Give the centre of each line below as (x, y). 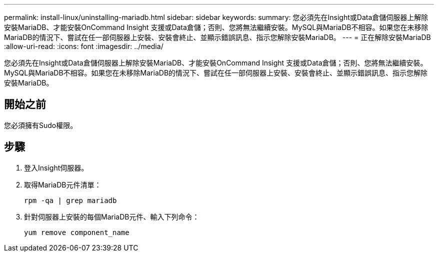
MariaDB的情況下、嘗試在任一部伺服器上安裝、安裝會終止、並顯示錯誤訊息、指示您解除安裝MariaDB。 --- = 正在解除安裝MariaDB (217, 37)
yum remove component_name (77, 232)
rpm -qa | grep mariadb (70, 200)
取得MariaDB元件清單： (63, 184)
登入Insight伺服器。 (56, 167)
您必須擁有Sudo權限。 (41, 125)
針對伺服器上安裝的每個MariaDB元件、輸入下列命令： (112, 216)
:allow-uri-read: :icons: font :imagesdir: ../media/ (84, 46)
